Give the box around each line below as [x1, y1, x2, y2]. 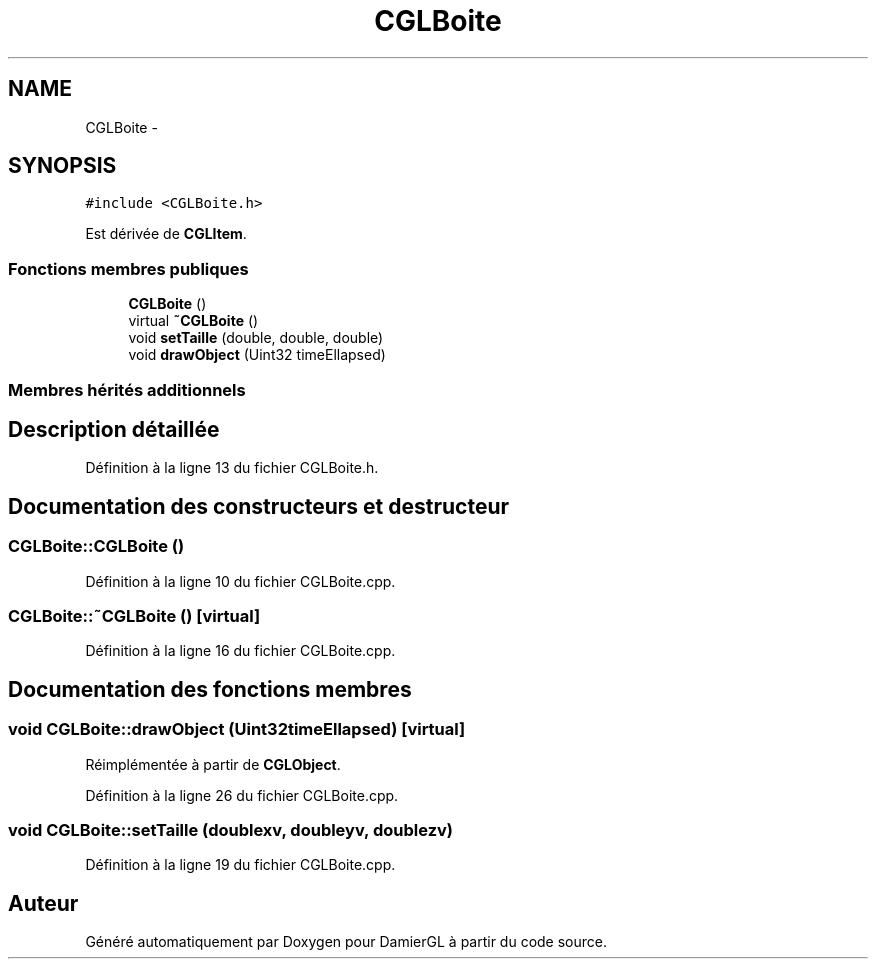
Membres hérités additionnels [8, 379, 246, 400]
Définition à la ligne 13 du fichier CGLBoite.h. [85, 459, 379, 477]
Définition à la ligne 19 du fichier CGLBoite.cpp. [85, 856, 396, 874]
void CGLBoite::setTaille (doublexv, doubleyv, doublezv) [8, 819, 453, 840]
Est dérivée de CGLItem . [85, 225, 247, 243]
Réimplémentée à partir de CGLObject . [85, 755, 341, 773]
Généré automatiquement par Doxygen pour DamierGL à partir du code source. [85, 933, 608, 951]
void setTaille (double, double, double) [128, 329, 384, 347]
